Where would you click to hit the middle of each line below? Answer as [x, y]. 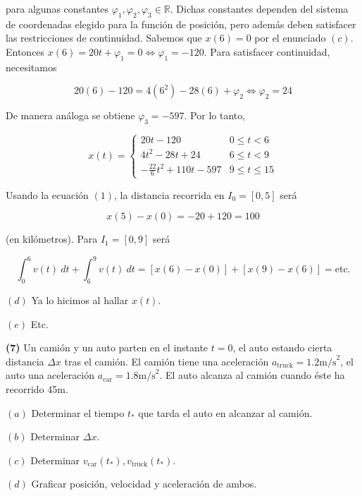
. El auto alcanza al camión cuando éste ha [252, 375]
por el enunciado [290, 38]
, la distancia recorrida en [169, 194]
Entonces [25, 51]
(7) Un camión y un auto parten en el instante [107, 347]
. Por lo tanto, [215, 115]
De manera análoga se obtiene [70, 115]
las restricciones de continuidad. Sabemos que [104, 38]
